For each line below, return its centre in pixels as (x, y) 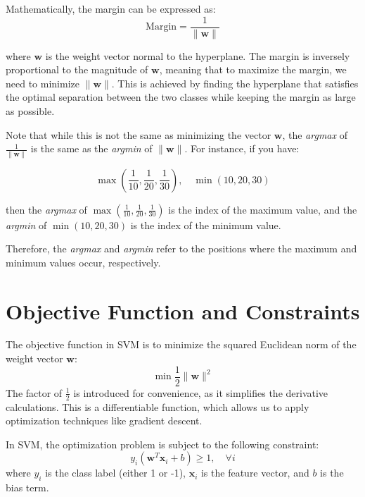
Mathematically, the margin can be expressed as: (111, 8)
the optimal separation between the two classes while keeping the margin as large (181, 97)
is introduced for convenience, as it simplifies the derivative (201, 392)
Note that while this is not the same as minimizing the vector (139, 134)
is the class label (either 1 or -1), (115, 473)
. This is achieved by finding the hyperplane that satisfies (235, 83)
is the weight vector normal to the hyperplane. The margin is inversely (198, 55)
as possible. (30, 111)
